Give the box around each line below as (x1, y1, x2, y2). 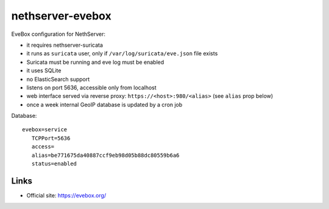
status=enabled (31, 160, 77, 167)
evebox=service (22, 126, 68, 133)
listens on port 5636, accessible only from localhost (26, 84, 157, 91)
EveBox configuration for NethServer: (11, 30, 106, 38)
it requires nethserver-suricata (26, 41, 104, 49)
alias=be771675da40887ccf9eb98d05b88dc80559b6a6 (31, 152, 180, 159)
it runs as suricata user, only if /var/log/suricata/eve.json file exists (26, 50, 218, 57)
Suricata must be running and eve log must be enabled (26, 58, 164, 66)
